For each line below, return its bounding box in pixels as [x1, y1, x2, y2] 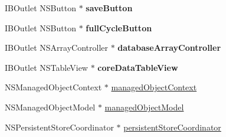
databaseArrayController [117, 41, 221, 54]
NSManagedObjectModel [5, 100, 96, 113]
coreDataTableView [97, 61, 178, 73]
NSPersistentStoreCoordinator [5, 120, 114, 133]
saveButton [86, 2, 133, 14]
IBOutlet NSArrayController [5, 41, 108, 54]
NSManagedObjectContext [5, 81, 102, 93]
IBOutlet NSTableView [5, 61, 88, 73]
